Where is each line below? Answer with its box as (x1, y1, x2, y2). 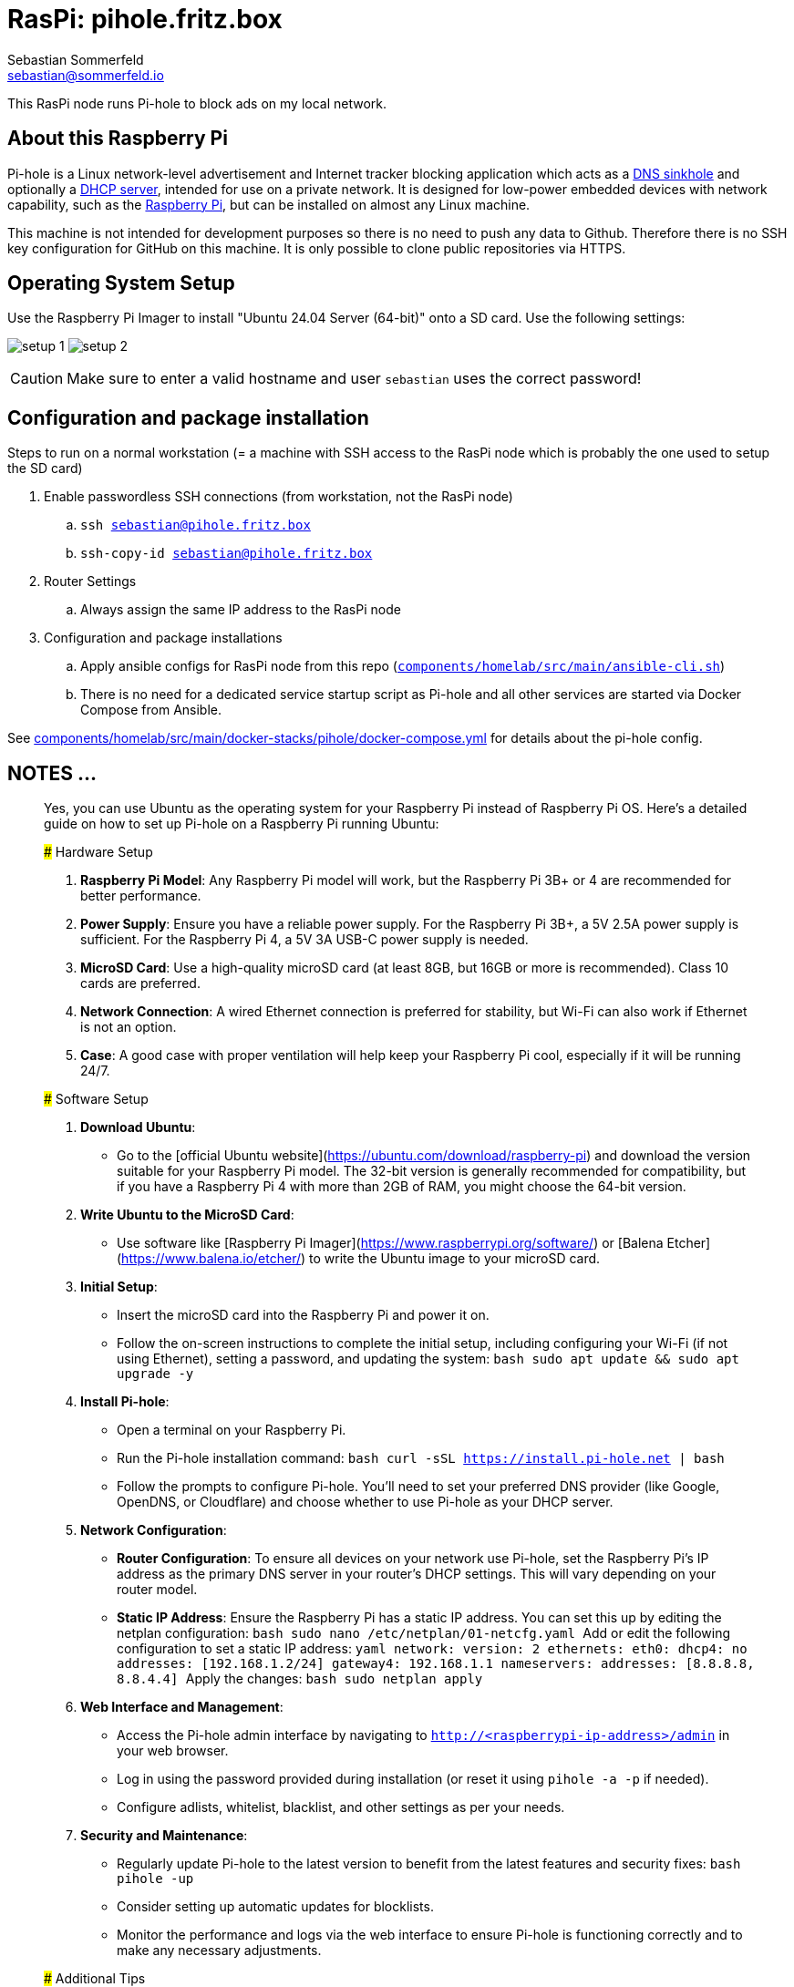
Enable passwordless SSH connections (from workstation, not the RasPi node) (44, 489, 513, 505)
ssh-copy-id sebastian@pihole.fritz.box (80, 546, 373, 561)
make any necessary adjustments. (117, 1942, 322, 1959)
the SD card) (7, 460, 83, 477)
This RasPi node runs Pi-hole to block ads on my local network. (7, 95, 387, 111)
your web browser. (117, 1743, 229, 1759)
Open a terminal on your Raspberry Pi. (117, 1422, 346, 1438)
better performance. (80, 888, 201, 904)
